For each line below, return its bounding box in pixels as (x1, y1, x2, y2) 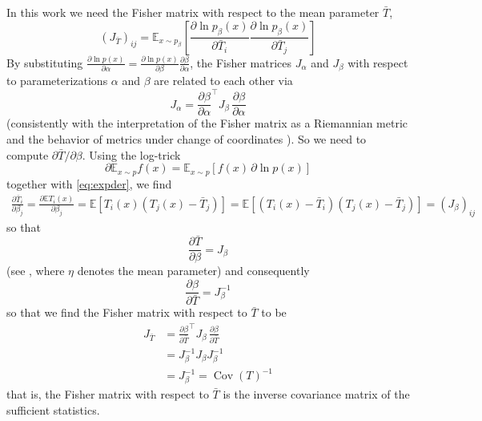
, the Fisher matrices (190, 54, 292, 71)
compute (6, 146, 49, 163)
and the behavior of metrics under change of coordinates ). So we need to (6, 131, 367, 148)
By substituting (6, 54, 83, 71)
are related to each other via (154, 72, 293, 89)
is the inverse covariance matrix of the (223, 386, 410, 403)
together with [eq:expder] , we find (6, 175, 172, 192)
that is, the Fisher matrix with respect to (6, 386, 209, 403)
